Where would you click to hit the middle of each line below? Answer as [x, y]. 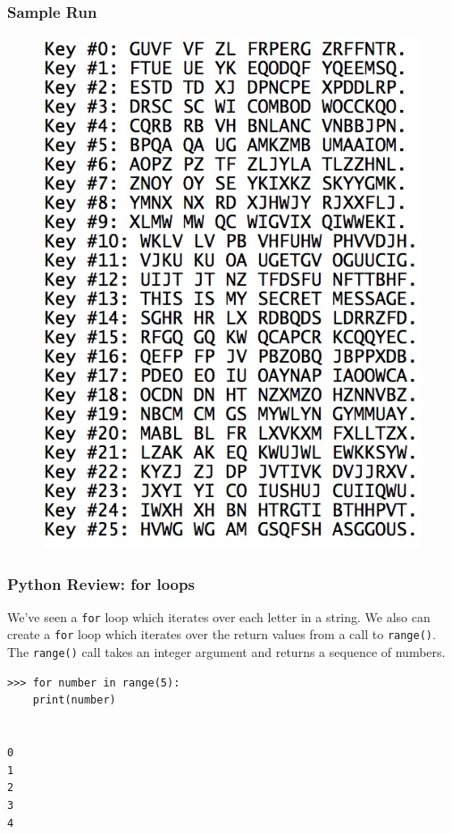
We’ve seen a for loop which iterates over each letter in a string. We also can [219, 616]
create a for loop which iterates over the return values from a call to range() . [222, 634]
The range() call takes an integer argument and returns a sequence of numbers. [226, 652]
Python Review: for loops [101, 583]
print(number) [74, 700]
